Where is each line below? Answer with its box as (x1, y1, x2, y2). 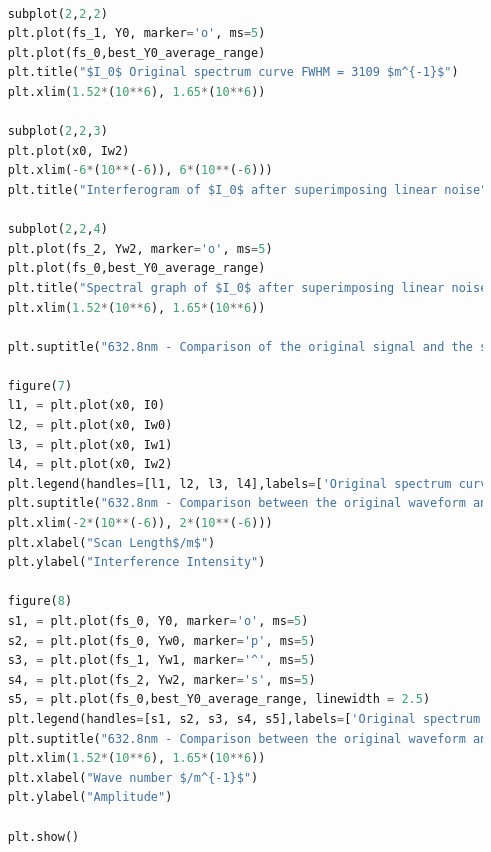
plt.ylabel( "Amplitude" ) (7, 790, 173, 805)
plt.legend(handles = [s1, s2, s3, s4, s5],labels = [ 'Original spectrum (7, 711, 481, 726)
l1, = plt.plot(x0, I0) (7, 398, 166, 413)
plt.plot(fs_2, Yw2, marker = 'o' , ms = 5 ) (7, 241, 273, 256)
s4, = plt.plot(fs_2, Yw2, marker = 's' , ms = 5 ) (7, 672, 316, 687)
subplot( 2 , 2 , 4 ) (7, 222, 108, 237)
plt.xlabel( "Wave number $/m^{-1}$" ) (7, 770, 259, 785)
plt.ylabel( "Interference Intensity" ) (7, 555, 266, 570)
